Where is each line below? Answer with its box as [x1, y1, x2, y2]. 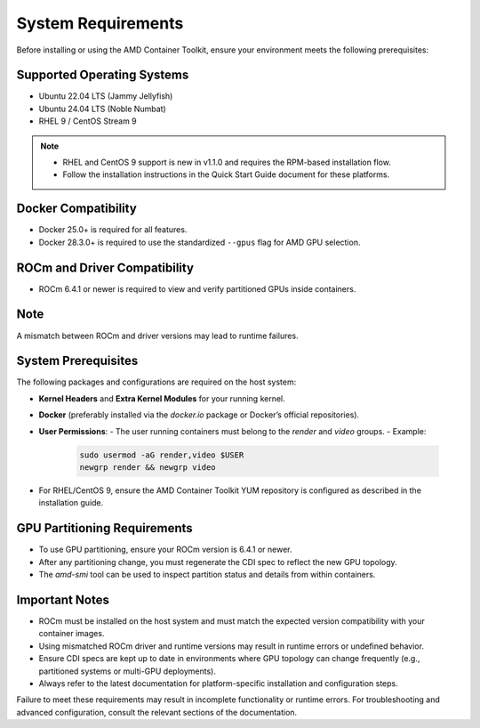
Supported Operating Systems [16, 68, 189, 83]
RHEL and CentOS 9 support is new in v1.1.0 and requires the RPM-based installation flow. [62, 157, 391, 168]
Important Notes [16, 592, 110, 607]
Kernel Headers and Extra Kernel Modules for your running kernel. [38, 392, 286, 404]
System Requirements [16, 13, 184, 33]
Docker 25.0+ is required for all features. [38, 224, 188, 235]
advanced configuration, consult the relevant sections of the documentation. [16, 707, 298, 717]
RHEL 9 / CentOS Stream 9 [38, 116, 137, 126]
